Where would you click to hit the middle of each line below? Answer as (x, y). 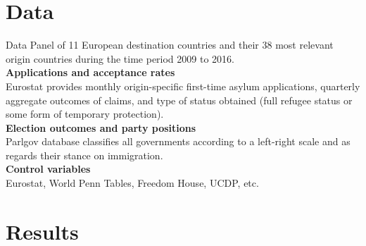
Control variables (48, 169)
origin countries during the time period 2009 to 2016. (120, 58)
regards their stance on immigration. (84, 155)
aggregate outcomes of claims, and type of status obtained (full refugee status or (179, 100)
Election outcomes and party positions (101, 127)
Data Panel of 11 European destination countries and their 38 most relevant (170, 45)
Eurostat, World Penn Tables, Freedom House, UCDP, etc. (132, 183)
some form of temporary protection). (85, 114)
